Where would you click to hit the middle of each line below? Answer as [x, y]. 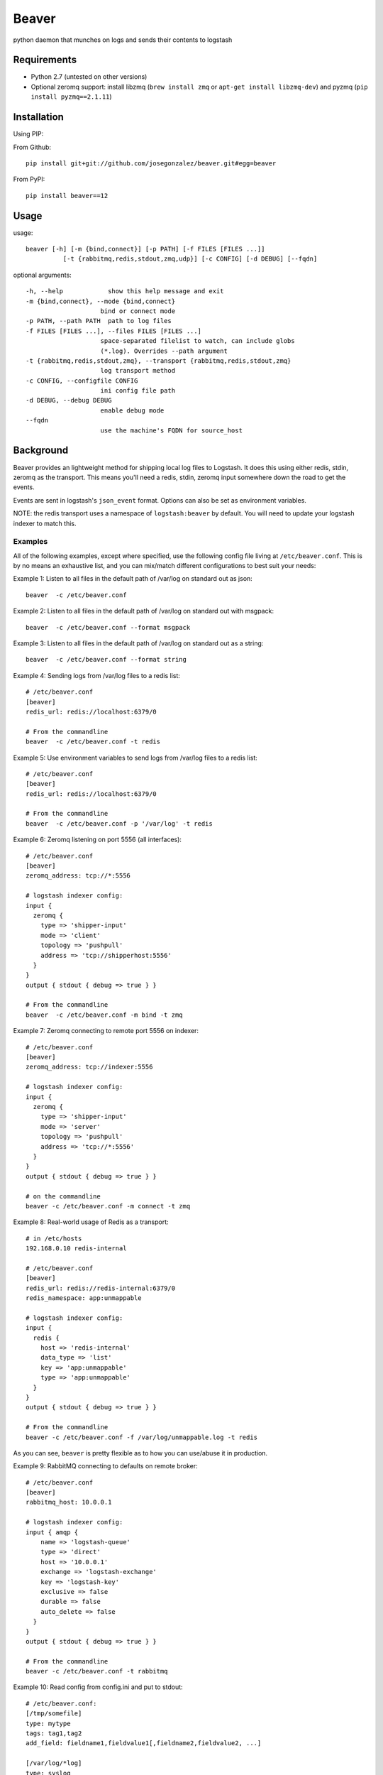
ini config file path [138, 391]
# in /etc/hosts [54, 1238]
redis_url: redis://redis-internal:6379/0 [101, 1288]
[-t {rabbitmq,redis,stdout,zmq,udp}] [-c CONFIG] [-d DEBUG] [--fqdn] [190, 259]
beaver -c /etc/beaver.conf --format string [106, 660]
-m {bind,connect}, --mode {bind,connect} [101, 301]
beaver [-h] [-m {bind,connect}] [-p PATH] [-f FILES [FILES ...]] [145, 249]
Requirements [45, 60]
